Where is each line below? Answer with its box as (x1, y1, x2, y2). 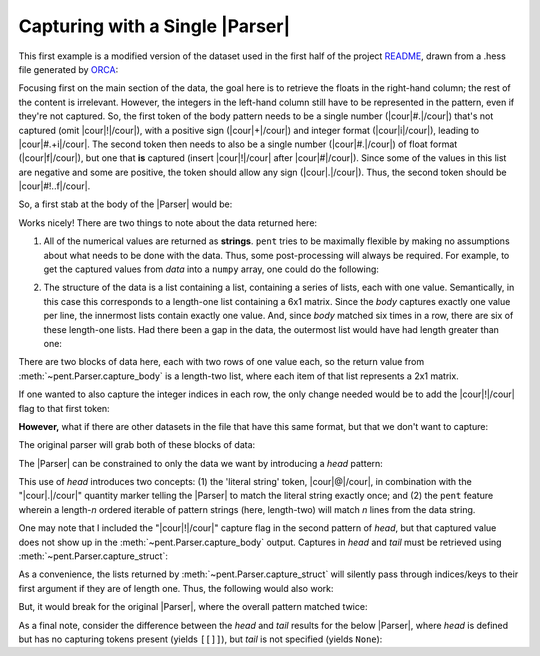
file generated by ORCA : (18, 63, 119, 75)
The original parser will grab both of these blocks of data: (18, 439, 256, 451)
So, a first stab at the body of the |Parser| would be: (18, 198, 233, 210)
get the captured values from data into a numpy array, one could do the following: (43, 263, 380, 275)
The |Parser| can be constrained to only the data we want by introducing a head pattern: (18, 457, 384, 469)
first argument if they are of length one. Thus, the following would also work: (18, 582, 334, 594)
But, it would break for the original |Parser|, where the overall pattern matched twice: (18, 601, 368, 613)
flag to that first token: (18, 402, 110, 414)
